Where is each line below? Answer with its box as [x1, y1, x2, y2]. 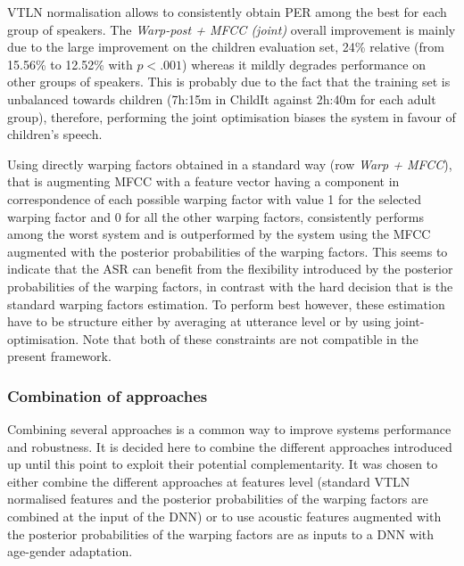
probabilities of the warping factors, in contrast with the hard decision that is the [7, 276, 453, 295]
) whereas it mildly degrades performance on [182, 54, 426, 73]
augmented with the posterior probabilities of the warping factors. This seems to [7, 242, 448, 260]
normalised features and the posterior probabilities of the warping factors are [7, 489, 428, 508]
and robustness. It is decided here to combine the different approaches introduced [7, 437, 452, 455]
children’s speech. [7, 125, 103, 144]
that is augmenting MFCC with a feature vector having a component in [7, 172, 400, 191]
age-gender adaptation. [7, 542, 133, 561]
